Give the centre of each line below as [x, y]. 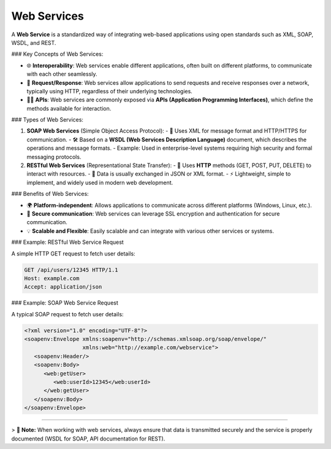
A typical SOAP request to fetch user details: [67, 314]
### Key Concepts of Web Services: [57, 54]
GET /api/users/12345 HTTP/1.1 [71, 270]
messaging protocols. [54, 157]
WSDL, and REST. [34, 42]
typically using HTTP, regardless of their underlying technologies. [109, 91]
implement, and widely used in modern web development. [100, 182]
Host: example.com [52, 278]
